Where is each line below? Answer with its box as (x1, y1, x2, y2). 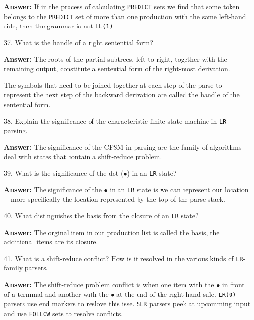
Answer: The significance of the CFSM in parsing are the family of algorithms (4, 141, 242, 152)
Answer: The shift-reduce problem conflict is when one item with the (4, 279, 214, 289)
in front (222, 279, 245, 289)
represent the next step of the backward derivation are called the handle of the (4, 89, 240, 100)
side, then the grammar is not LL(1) (4, 21, 113, 31)
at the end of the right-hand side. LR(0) (116, 289, 236, 299)
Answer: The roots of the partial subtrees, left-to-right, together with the (4, 53, 227, 64)
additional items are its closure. (4, 237, 98, 247)
